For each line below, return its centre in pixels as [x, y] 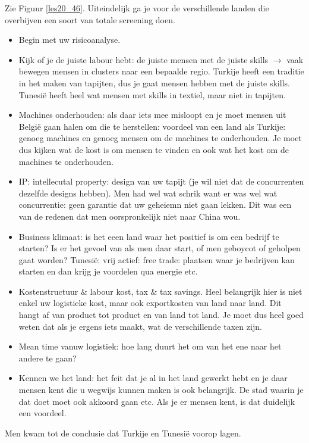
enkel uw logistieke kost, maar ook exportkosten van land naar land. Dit [150, 303]
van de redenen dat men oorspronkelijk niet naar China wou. [130, 216]
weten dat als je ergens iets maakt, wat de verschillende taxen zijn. [140, 326]
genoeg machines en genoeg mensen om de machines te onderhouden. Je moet [160, 138]
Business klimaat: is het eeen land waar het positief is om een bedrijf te [149, 236]
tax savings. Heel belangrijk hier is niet [231, 291]
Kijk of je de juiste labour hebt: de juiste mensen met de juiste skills [144, 59]
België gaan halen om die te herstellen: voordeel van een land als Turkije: [152, 126]
